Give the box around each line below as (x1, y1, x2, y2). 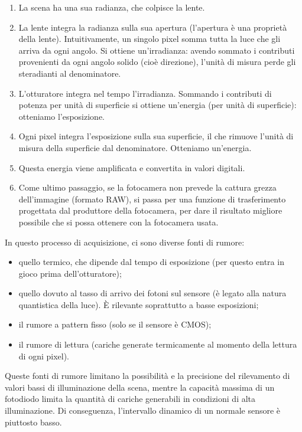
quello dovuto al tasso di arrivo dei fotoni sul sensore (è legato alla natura (18, 287, 287, 299)
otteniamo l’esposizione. (18, 110, 105, 122)
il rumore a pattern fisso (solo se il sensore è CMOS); (18, 318, 212, 330)
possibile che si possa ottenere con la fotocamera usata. (18, 215, 219, 228)
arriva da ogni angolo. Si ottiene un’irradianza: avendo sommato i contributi (18, 44, 295, 56)
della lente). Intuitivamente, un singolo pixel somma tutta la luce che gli (18, 32, 281, 45)
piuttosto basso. (5, 415, 62, 428)
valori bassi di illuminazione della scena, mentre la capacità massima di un (5, 381, 275, 393)
